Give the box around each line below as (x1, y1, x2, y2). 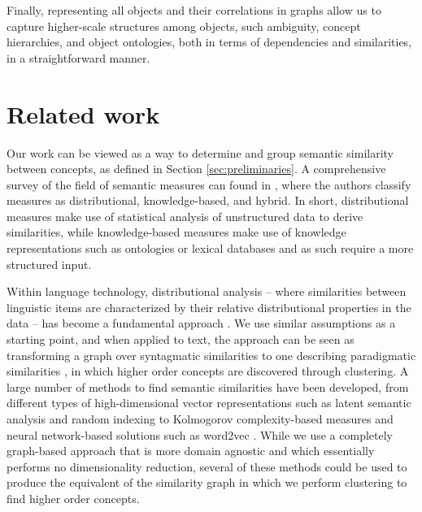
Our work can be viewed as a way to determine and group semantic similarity (7, 144, 394, 161)
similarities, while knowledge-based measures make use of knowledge (7, 223, 346, 241)
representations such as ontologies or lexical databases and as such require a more (7, 240, 414, 257)
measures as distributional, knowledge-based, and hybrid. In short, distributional (7, 192, 409, 209)
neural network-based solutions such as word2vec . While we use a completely (7, 426, 393, 443)
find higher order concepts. (7, 489, 140, 506)
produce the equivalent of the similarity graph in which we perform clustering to (7, 474, 407, 491)
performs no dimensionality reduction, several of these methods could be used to (7, 458, 407, 475)
